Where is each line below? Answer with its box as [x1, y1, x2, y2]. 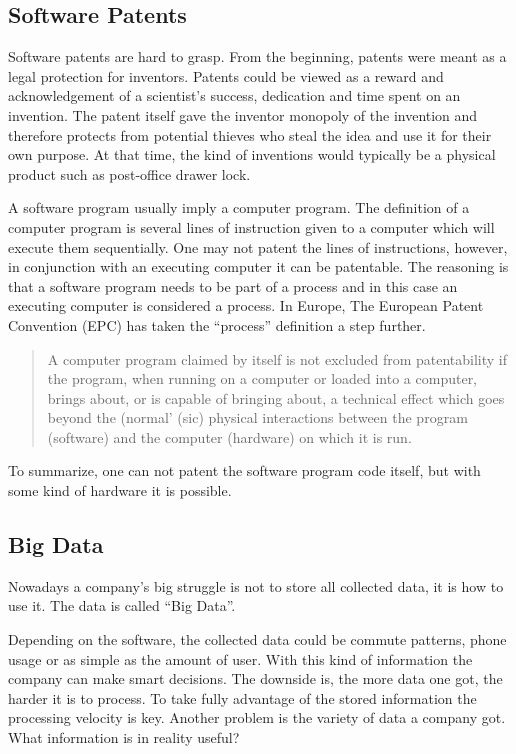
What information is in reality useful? [8, 727, 240, 748]
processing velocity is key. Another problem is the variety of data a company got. [8, 707, 506, 728]
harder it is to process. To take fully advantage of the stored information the [8, 687, 477, 708]
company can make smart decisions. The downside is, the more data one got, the [8, 668, 503, 689]
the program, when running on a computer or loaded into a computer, [47, 368, 478, 389]
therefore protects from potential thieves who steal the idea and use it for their [8, 124, 492, 145]
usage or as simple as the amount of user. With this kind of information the [8, 648, 473, 669]
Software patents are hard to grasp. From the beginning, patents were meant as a [8, 46, 507, 67]
